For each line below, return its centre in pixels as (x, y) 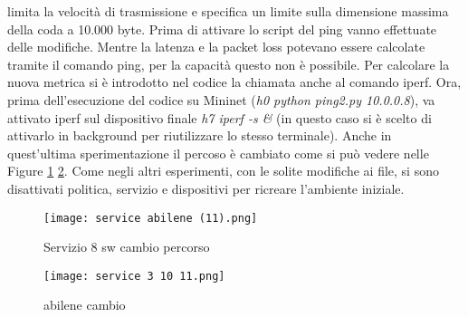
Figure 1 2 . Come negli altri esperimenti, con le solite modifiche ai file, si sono (223, 171)
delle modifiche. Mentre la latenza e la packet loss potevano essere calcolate (216, 47)
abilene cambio (85, 305)
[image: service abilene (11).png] (151, 218)
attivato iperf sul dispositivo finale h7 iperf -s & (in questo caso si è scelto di (220, 117)
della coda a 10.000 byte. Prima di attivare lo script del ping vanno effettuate (222, 29)
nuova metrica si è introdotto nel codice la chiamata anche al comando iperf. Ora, (234, 82)
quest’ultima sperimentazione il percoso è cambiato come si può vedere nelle (218, 153)
